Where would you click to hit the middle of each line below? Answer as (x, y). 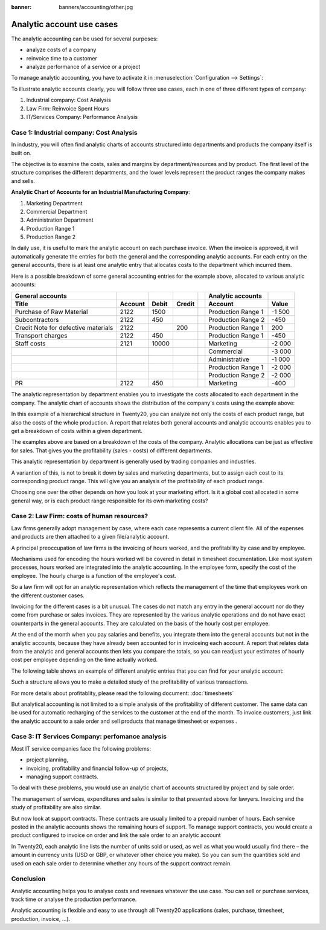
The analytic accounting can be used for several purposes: (85, 39)
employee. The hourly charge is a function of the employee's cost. (94, 576)
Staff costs (30, 344)
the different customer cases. (48, 595)
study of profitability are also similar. (56, 807)
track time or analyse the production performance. (74, 899)
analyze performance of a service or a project (83, 67)
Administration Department (60, 220)
